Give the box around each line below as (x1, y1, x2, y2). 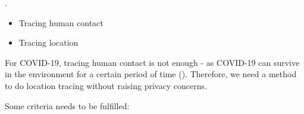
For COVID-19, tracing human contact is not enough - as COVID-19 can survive (5, 56, 300, 68)
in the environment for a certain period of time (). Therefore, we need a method (5, 68, 297, 80)
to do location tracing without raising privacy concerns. (5, 79, 207, 91)
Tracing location (18, 36, 79, 49)
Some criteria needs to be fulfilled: (5, 99, 130, 112)
